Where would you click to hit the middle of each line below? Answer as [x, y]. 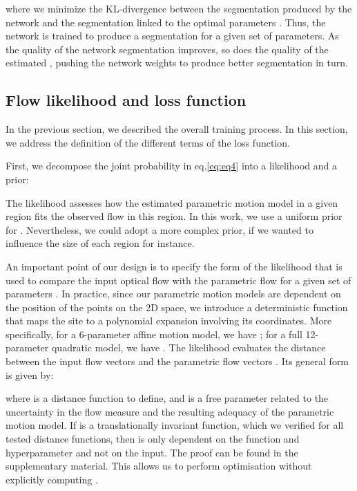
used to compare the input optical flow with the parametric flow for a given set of [178, 280]
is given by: [30, 374]
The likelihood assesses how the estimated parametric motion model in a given [172, 202]
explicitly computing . [52, 479]
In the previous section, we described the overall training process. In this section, [177, 129]
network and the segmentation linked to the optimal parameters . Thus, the [166, 22]
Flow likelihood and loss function [126, 100]
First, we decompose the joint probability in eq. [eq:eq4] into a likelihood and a [171, 166]
